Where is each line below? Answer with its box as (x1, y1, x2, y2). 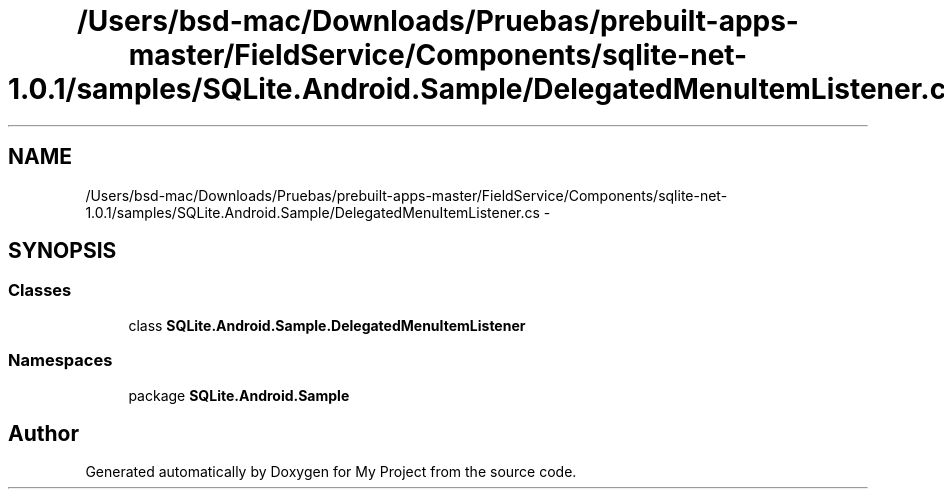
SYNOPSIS (8, 238, 117, 264)
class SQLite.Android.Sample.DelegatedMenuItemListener (128, 316, 526, 334)
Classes (8, 280, 72, 301)
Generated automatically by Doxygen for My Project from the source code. (85, 463, 577, 481)
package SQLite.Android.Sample (128, 386, 350, 404)
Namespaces (8, 350, 113, 371)
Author (8, 420, 79, 446)
